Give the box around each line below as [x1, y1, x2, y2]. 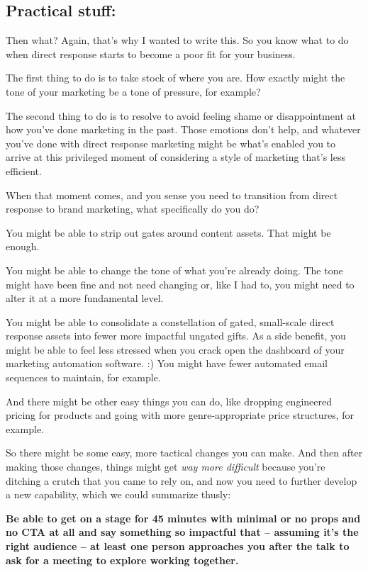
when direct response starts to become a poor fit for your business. [6, 46, 296, 61]
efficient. [6, 163, 42, 178]
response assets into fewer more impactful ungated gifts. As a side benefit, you [6, 328, 346, 343]
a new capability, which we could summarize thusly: [6, 487, 231, 502]
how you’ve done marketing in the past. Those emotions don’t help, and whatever [6, 122, 361, 137]
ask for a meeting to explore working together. [6, 552, 239, 567]
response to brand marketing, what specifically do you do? [6, 201, 260, 216]
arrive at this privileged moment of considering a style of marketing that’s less [6, 150, 345, 164]
